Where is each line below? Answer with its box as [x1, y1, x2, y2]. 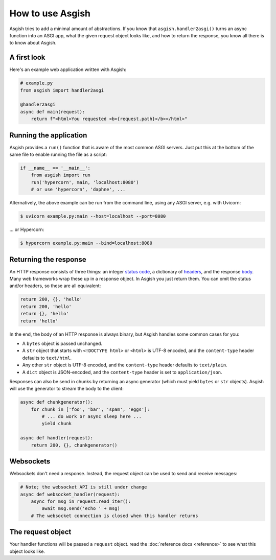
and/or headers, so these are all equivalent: [9, 283, 101, 289]
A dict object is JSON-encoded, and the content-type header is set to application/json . [22, 369, 222, 375]
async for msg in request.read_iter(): [31, 498, 131, 504]
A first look [9, 53, 45, 62]
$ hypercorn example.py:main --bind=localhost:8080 [20, 240, 153, 246]
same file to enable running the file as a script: [9, 151, 107, 158]
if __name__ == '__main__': [20, 165, 90, 171]
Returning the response [9, 255, 86, 264]
